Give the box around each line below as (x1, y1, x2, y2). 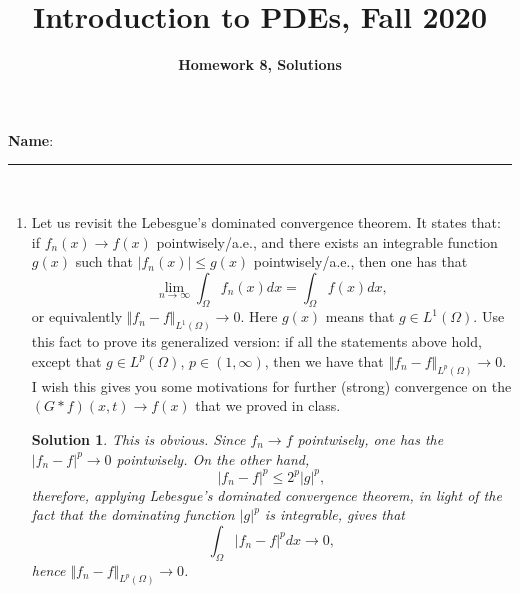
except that (31, 350, 102, 371)
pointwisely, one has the (297, 428, 444, 449)
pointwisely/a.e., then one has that (253, 251, 468, 272)
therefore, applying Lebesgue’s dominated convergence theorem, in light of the (31, 484, 502, 505)
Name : (8, 129, 54, 150)
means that (325, 306, 395, 327)
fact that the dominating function (31, 504, 235, 525)
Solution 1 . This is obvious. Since (31, 428, 246, 449)
